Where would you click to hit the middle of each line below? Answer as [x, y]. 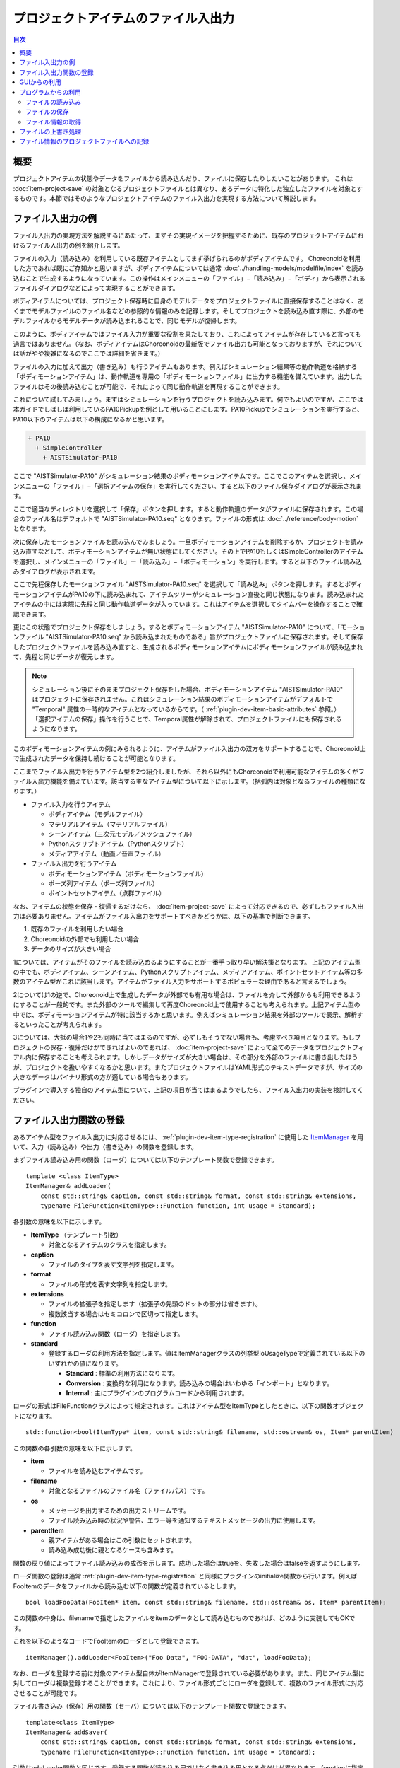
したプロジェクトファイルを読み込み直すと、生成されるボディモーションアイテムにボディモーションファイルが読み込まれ [188, 646]
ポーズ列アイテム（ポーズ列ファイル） [103, 883]
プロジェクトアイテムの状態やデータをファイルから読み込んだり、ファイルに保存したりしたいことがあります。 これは [183, 179]
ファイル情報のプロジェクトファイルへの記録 [84, 141]
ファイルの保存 [47, 112]
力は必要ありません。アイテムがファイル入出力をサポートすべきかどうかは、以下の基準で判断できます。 [163, 917]
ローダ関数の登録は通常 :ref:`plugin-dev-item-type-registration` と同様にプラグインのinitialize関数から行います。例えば [185, 1576]
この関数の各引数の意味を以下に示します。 [75, 1448]
